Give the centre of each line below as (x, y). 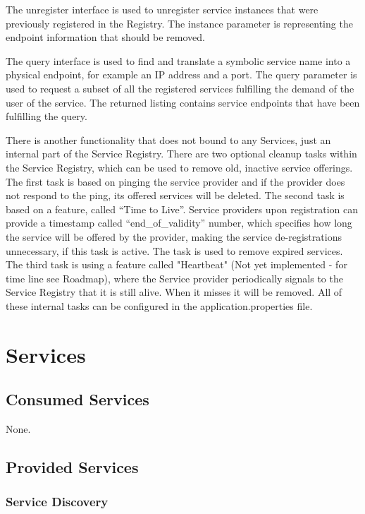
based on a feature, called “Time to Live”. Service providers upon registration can (182, 209)
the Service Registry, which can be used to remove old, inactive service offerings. (179, 167)
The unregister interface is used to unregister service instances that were (162, 9)
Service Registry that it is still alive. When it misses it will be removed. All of (174, 292)
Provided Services (72, 467)
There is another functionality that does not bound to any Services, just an (168, 139)
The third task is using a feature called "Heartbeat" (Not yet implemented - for (177, 264)
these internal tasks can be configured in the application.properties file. (159, 305)
